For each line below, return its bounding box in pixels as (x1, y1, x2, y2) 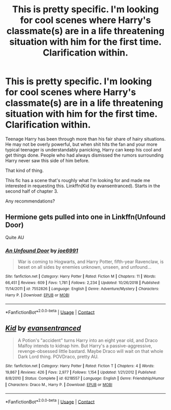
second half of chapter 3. (5, 188, 59, 194)
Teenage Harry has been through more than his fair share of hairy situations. (5, 136, 166, 142)
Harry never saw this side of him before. (5, 157, 90, 164)
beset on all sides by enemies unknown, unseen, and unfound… (17, 264, 152, 270)
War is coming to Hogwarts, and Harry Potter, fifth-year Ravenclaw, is (17, 259, 164, 265)
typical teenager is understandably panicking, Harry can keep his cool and (5, 146, 161, 152)
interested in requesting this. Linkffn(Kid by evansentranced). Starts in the (5, 183, 160, 189)
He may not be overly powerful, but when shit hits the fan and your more (5, 141, 158, 147)
